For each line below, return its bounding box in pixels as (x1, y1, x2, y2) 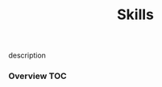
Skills (116, 6, 155, 24)
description (8, 50, 47, 61)
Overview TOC (8, 70, 67, 81)
